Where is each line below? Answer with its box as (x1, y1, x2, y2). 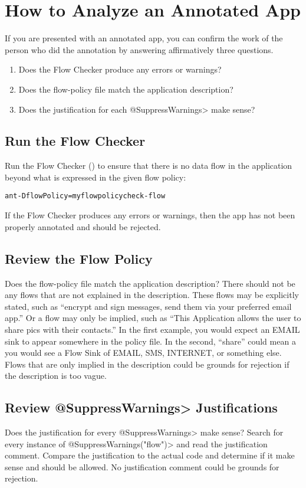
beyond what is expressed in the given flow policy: (5, 171, 186, 183)
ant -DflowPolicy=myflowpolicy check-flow (5, 192, 166, 201)
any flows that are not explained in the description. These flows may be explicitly (5, 289, 299, 301)
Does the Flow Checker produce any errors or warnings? (18, 63, 222, 76)
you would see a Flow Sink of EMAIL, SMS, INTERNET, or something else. (5, 346, 282, 359)
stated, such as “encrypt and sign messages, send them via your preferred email (5, 300, 292, 312)
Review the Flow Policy (5, 249, 153, 267)
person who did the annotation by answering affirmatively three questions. (5, 43, 274, 55)
